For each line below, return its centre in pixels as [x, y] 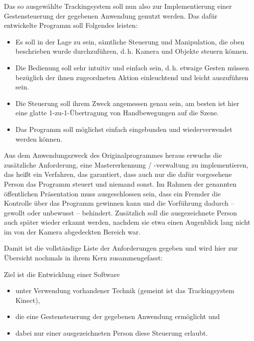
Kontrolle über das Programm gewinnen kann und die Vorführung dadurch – [119, 203]
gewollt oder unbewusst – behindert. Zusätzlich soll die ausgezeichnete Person [120, 212]
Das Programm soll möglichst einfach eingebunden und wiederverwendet [124, 129]
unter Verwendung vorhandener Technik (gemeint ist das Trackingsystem [125, 290]
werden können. [39, 139]
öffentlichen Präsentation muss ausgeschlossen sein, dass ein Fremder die [113, 193]
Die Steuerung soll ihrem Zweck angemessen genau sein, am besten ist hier [127, 103]
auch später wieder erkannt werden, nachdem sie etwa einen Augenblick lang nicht [127, 222]
